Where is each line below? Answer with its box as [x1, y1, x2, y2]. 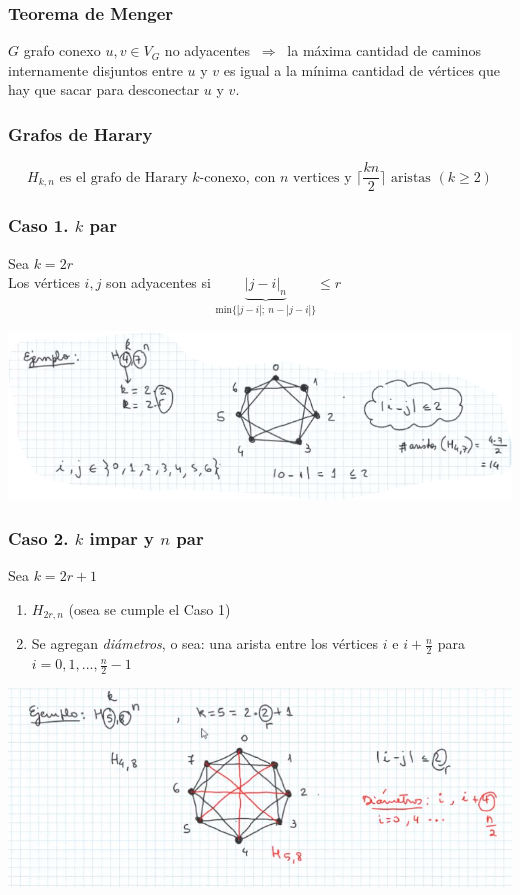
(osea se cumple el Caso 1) [68, 598, 231, 619]
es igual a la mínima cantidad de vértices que [223, 59, 500, 80]
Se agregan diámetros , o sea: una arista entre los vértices [31, 633, 379, 654]
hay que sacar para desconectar [8, 79, 200, 100]
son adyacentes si [106, 272, 211, 293]
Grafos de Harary [8, 121, 153, 146]
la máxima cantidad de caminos [287, 40, 482, 61]
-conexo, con [199, 170, 276, 185]
